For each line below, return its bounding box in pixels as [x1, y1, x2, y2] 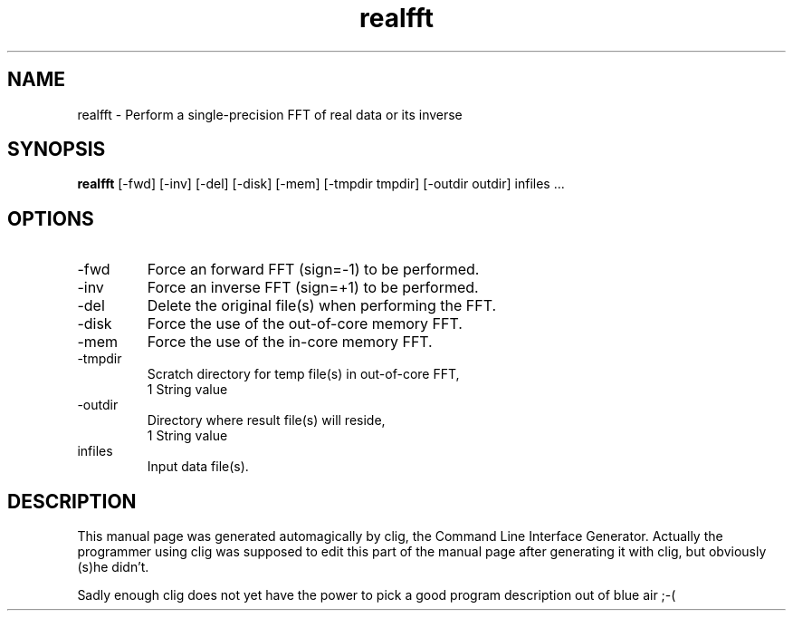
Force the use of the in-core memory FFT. [147, 333, 433, 352]
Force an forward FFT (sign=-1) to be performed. [147, 260, 480, 279]
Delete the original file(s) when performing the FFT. [147, 296, 497, 315]
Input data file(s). [147, 459, 249, 475]
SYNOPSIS [7, 138, 106, 161]
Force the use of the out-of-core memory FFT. [147, 314, 463, 333]
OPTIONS [7, 207, 94, 230]
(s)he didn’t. [77, 559, 149, 575]
